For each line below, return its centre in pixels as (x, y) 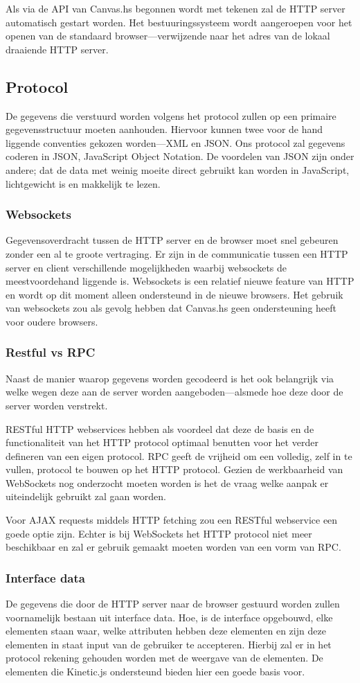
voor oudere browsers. (52, 321)
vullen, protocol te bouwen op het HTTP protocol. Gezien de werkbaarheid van (174, 469)
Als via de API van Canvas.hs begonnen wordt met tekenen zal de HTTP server (175, 8)
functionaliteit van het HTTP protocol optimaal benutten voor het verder (162, 442)
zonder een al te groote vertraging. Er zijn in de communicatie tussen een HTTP (177, 253)
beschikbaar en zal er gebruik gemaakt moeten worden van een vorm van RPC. (173, 547)
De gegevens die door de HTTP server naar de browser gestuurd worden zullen (173, 604)
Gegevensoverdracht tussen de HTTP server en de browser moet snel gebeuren (172, 240)
